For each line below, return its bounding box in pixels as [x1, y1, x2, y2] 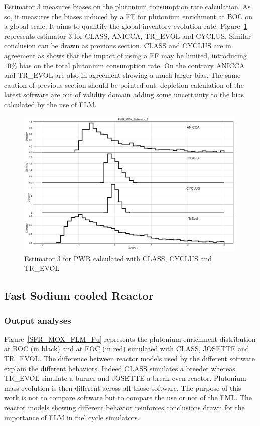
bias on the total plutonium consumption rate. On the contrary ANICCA [19, 60, 245, 70]
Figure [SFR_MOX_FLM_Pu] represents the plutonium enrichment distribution [4, 333, 256, 344]
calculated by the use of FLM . [4, 99, 97, 109]
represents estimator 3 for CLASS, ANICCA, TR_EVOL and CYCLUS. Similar [4, 30, 251, 41]
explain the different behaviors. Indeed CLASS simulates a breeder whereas [4, 363, 235, 373]
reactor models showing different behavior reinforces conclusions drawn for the [4, 402, 245, 412]
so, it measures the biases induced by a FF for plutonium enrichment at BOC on [4, 11, 252, 21]
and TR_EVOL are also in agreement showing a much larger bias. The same [4, 70, 241, 80]
